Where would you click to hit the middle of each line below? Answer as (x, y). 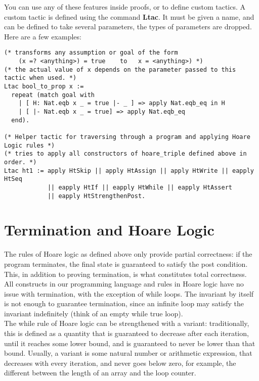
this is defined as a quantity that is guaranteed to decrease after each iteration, (126, 333)
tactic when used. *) (40, 78)
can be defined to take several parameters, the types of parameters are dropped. (128, 27)
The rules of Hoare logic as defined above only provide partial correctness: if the (128, 254)
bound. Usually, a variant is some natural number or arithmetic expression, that (128, 353)
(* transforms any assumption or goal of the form (91, 53)
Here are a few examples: (43, 36)
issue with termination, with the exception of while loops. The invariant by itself (129, 293)
